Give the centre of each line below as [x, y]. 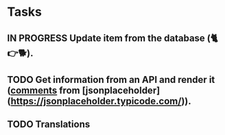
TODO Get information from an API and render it [111, 79]
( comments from [44, 90]
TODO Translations [49, 124]
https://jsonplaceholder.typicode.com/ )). [101, 101]
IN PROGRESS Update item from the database [106, 38]
